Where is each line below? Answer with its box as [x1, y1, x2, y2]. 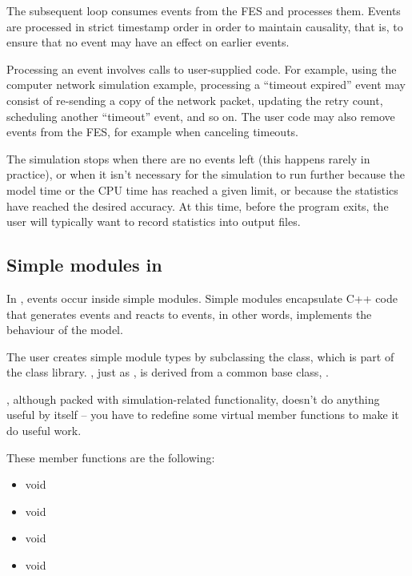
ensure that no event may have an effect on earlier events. [6, 34, 290, 50]
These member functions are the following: [6, 449, 215, 465]
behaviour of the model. [6, 321, 123, 338]
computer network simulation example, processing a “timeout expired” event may [6, 76, 406, 93]
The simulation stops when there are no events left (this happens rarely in [6, 150, 370, 167]
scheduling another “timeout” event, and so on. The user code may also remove [6, 107, 395, 124]
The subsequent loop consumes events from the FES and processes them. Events [6, 2, 401, 18]
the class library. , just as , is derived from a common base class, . [6, 364, 329, 381]
